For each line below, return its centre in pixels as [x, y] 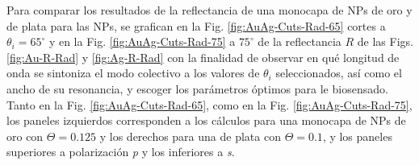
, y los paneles [357, 136]
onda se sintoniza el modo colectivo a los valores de [133, 73]
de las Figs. [385, 41]
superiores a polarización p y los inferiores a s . [121, 152]
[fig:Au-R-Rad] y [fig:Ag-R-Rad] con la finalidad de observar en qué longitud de [203, 57]
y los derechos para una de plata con [190, 136]
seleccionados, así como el [339, 73]
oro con [25, 136]
